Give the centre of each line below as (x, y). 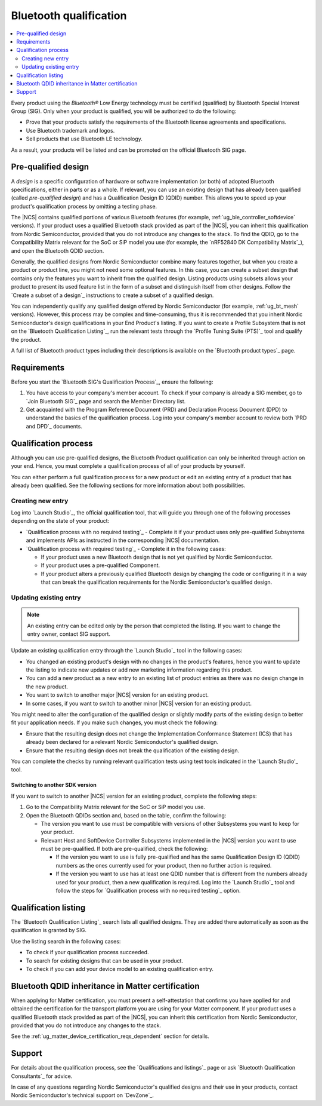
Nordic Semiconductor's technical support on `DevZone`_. (83, 1095)
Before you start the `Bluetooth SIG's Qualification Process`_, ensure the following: (112, 382)
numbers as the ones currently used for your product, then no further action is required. (164, 865)
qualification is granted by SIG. (49, 930)
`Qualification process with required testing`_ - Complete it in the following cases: (126, 549)
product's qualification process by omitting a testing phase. (84, 206)
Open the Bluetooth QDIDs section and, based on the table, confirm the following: (126, 815)
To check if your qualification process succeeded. (87, 952)
